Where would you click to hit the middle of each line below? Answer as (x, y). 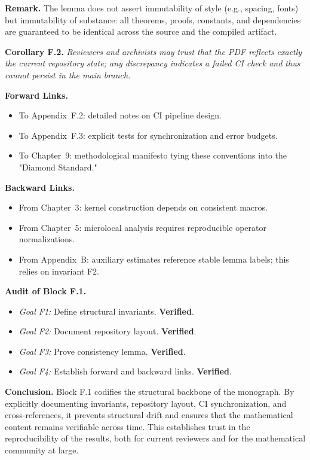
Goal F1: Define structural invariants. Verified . (106, 311)
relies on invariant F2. (59, 271)
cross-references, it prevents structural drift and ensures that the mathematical (149, 415)
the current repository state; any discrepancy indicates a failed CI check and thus (153, 63)
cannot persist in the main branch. (68, 74)
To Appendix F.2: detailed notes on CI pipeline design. (120, 115)
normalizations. (47, 239)
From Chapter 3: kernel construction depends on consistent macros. (143, 207)
